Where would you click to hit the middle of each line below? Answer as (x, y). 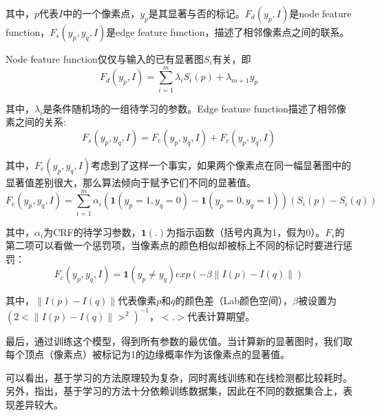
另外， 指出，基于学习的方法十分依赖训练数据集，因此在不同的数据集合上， (174, 391)
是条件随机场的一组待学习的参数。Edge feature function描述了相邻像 (194, 108)
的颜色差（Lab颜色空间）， (234, 300)
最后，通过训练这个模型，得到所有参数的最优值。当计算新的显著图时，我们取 (179, 340)
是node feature (320, 13)
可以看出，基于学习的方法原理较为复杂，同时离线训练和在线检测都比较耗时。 (179, 377)
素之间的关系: (36, 122)
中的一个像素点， (102, 13)
